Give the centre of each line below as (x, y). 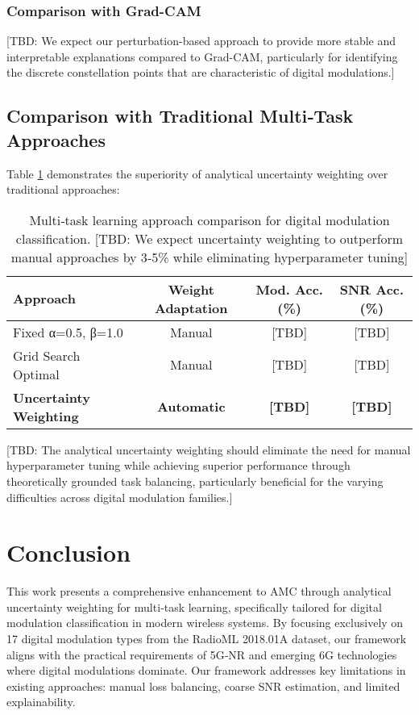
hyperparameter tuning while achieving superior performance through (178, 465)
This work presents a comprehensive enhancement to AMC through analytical (199, 591)
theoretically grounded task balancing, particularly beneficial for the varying (195, 481)
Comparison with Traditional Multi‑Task (180, 116)
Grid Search (47, 355)
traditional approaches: (63, 189)
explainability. (41, 702)
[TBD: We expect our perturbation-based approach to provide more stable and (201, 41)
